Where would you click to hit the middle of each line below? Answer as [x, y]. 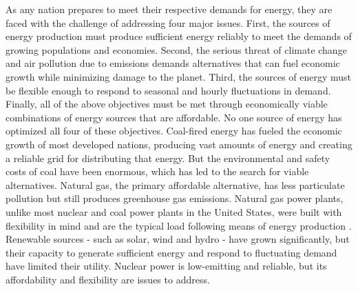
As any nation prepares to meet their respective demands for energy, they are [169, 9]
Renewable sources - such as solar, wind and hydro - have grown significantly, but [178, 239]
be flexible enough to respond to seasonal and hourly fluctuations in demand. [168, 90]
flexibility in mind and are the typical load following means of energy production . [179, 225]
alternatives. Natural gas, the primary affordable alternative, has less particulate [175, 184]
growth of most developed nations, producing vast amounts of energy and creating [179, 144]
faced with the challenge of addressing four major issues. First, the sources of [168, 22]
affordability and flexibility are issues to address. [108, 279]
